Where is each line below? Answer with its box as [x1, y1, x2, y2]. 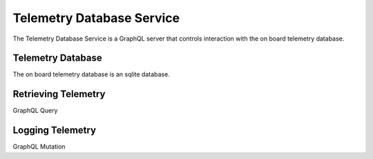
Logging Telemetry [12, 125, 97, 136]
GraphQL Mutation [12, 142, 66, 151]
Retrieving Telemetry [12, 88, 106, 100]
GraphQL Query [12, 107, 58, 115]
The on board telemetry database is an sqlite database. [12, 70, 171, 78]
